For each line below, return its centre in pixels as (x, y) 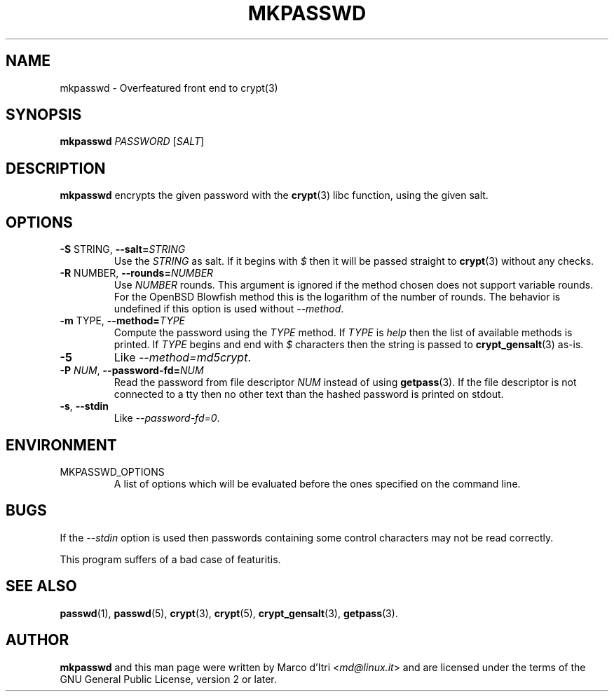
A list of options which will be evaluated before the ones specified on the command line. (317, 483)
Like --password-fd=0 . (167, 418)
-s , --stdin (84, 406)
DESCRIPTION (56, 168)
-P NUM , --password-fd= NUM (132, 371)
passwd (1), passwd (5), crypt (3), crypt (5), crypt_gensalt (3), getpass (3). (229, 613)
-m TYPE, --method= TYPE (123, 321)
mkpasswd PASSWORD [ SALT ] (132, 142)
